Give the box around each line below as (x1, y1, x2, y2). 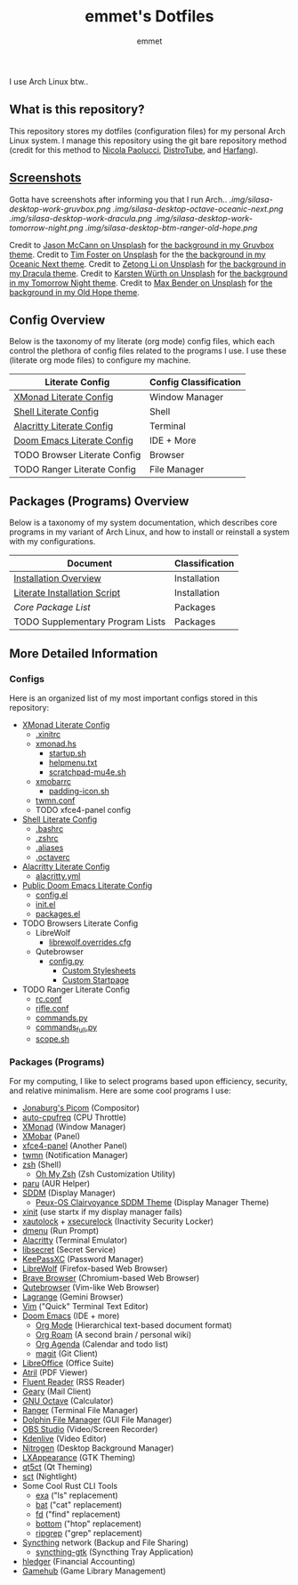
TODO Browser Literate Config (13, 449, 141, 462)
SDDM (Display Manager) (21, 1187, 116, 1198)
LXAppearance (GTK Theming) (21, 1452, 136, 1462)
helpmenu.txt (48, 757, 98, 768)
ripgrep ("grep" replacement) (35, 1527, 142, 1538)
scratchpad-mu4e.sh (48, 767, 126, 777)
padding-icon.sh (48, 785, 109, 796)
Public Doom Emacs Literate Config (21, 880, 153, 890)
